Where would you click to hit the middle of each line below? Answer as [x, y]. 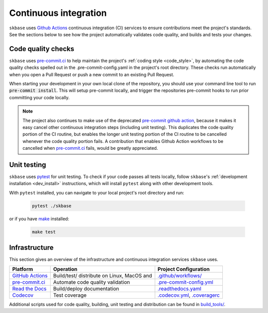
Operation [65, 269]
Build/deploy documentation [86, 289]
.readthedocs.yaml [179, 289]
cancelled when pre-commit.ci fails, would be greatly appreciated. [90, 148]
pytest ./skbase [52, 206]
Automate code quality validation [91, 282]
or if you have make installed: [39, 219]
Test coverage [70, 295]
